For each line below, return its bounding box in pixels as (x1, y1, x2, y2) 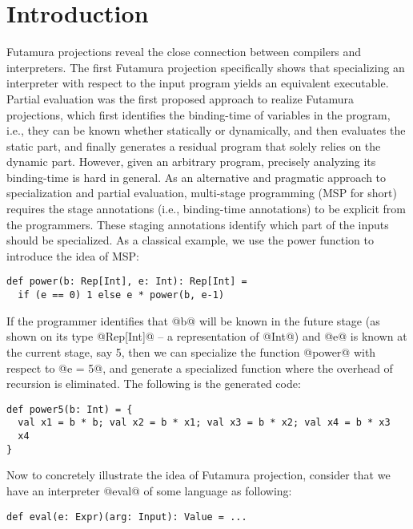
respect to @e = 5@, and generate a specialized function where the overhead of (6, 359, 393, 376)
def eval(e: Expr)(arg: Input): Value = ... (6, 511, 247, 523)
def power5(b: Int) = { (6, 403, 133, 415)
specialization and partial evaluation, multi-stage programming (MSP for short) (6, 184, 397, 201)
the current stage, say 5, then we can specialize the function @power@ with (6, 343, 376, 360)
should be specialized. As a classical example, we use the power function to (6, 232, 374, 248)
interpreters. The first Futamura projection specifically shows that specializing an (6, 59, 405, 75)
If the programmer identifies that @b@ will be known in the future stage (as (6, 312, 380, 329)
